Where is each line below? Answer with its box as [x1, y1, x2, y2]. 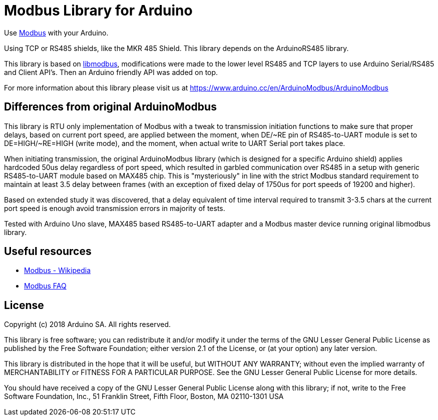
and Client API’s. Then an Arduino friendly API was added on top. [4, 67, 218, 76]
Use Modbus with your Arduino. [4, 28, 109, 37]
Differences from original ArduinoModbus [4, 100, 217, 113]
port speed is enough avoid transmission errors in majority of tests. [4, 203, 225, 212]
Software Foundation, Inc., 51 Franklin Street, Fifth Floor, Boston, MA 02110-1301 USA [4, 392, 284, 401]
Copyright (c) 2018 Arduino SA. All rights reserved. [4, 320, 171, 329]
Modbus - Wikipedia [24, 266, 91, 275]
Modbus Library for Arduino [4, 2, 193, 19]
